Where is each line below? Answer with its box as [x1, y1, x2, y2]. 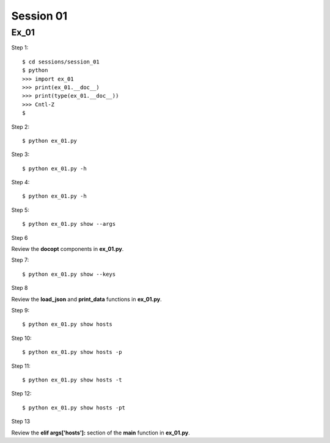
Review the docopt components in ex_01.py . [11, 245, 124, 253]
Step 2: [11, 123, 30, 131]
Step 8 [11, 284, 28, 292]
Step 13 [11, 418, 31, 425]
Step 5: [11, 206, 30, 214]
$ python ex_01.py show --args [22, 220, 116, 228]
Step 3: [11, 151, 30, 158]
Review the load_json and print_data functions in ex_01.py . [11, 295, 162, 303]
